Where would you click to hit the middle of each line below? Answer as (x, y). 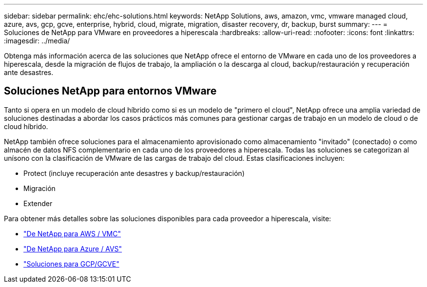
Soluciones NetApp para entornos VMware (110, 91)
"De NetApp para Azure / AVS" (73, 249)
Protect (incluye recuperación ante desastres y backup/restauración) (134, 173)
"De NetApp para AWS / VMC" (72, 233)
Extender (38, 203)
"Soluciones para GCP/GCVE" (71, 264)
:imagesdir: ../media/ (37, 41)
